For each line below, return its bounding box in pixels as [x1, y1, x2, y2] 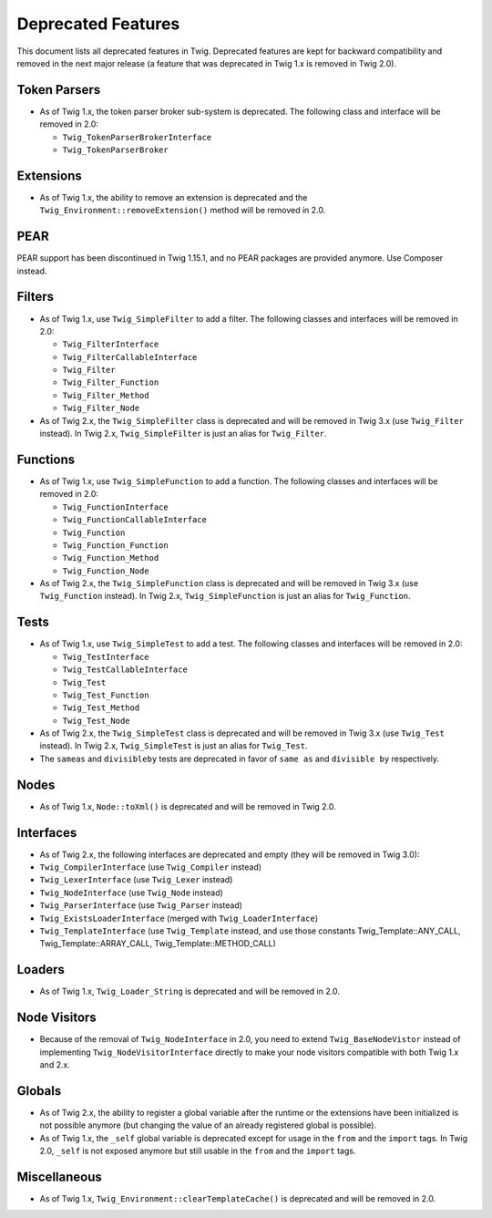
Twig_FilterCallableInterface [62, 352, 198, 362]
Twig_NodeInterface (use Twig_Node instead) [39, 887, 223, 898]
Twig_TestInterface [62, 652, 149, 662]
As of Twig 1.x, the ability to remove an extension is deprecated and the [39, 191, 308, 202]
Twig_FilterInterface [62, 339, 159, 350]
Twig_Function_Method [62, 552, 159, 563]
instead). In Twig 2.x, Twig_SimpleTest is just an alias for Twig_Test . [39, 740, 308, 751]
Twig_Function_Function [62, 540, 169, 551]
